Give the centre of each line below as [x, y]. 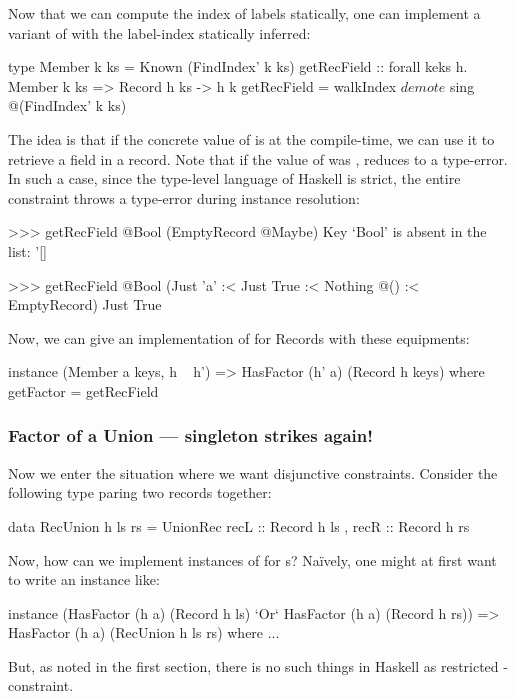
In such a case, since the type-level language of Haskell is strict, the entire [234, 178]
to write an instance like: [84, 579]
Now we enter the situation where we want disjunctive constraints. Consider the [253, 472]
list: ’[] [27, 250]
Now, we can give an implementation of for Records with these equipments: [239, 337]
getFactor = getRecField [83, 390]
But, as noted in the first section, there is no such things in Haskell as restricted [253, 665]
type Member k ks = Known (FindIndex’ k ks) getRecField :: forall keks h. [238, 66]
